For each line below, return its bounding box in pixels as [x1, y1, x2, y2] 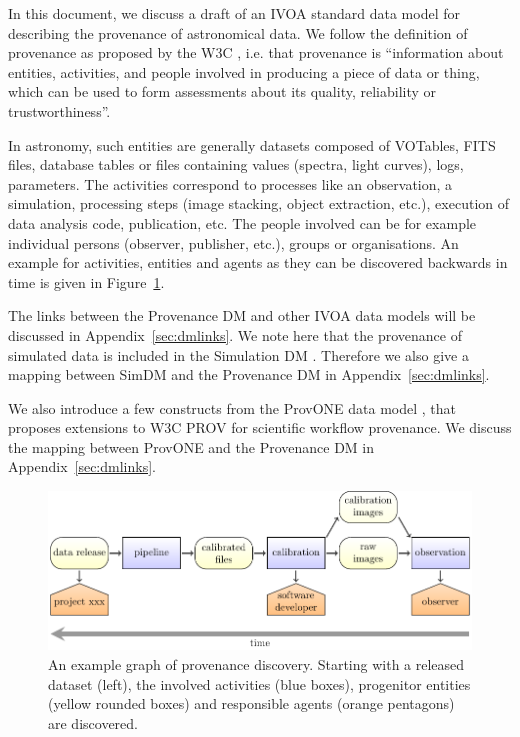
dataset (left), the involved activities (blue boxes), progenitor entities [48, 673, 471, 694]
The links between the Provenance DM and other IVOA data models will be [8, 305, 476, 326]
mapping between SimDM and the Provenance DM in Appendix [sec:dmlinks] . [8, 364, 490, 385]
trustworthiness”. [8, 100, 111, 121]
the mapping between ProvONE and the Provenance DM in [8, 436, 375, 457]
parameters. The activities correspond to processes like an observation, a [8, 173, 453, 194]
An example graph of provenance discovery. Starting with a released [48, 654, 465, 675]
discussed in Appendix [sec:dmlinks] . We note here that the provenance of [8, 324, 462, 345]
